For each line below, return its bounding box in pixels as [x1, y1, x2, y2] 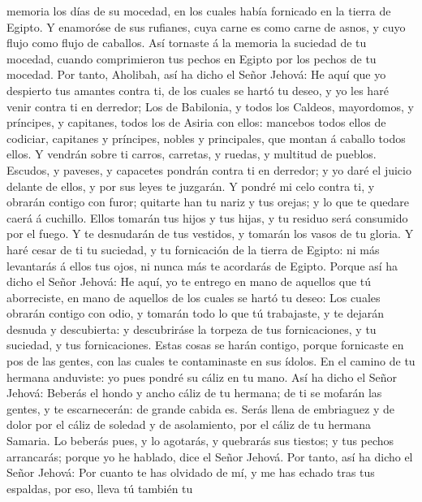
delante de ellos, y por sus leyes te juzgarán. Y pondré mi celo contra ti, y [6, 177, 375, 194]
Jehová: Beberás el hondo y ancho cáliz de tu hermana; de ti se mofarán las [6, 384, 382, 401]
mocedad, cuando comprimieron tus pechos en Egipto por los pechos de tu [6, 50, 377, 67]
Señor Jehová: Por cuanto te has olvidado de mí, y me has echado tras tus [6, 464, 375, 481]
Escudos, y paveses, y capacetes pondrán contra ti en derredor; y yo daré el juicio [6, 161, 411, 178]
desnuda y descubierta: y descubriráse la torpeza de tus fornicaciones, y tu [6, 320, 377, 337]
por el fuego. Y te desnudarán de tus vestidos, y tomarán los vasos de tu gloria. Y [6, 225, 414, 242]
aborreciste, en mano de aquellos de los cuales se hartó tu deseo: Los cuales [6, 288, 381, 305]
